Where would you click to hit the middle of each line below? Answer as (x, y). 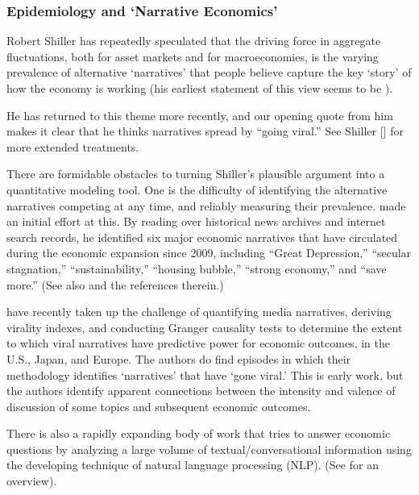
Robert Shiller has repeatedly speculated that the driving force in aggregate (194, 41)
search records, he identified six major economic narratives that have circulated (202, 237)
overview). (32, 481)
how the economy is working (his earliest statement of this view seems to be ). (200, 88)
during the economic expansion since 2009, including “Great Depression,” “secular (209, 253)
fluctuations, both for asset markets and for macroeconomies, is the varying (193, 56)
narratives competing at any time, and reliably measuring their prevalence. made (206, 205)
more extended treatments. (73, 146)
